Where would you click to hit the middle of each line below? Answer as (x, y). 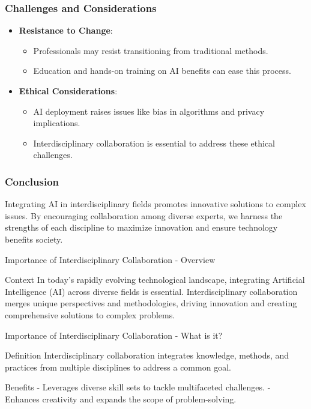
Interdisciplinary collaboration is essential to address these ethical (154, 143)
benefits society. (34, 239)
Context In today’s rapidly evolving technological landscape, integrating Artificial (155, 280)
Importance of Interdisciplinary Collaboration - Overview (110, 259)
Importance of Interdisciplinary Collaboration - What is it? (114, 335)
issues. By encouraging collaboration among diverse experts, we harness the (144, 215)
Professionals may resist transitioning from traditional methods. (151, 50)
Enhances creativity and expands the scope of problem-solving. (121, 398)
